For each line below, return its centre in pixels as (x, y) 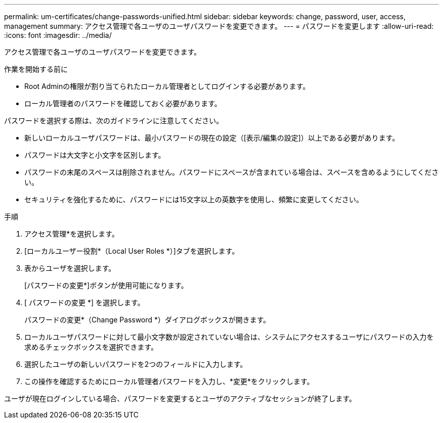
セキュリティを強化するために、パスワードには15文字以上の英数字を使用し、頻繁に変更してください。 (194, 199)
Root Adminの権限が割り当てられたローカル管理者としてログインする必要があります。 (167, 86)
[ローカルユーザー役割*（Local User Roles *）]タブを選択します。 (132, 251)
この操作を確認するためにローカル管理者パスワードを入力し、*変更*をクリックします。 (169, 381)
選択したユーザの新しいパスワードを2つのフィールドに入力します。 (136, 364)
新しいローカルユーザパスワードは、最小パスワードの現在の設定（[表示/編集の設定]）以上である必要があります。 (212, 138)
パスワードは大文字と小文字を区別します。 (95, 155)
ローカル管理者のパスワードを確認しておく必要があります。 (123, 103)
